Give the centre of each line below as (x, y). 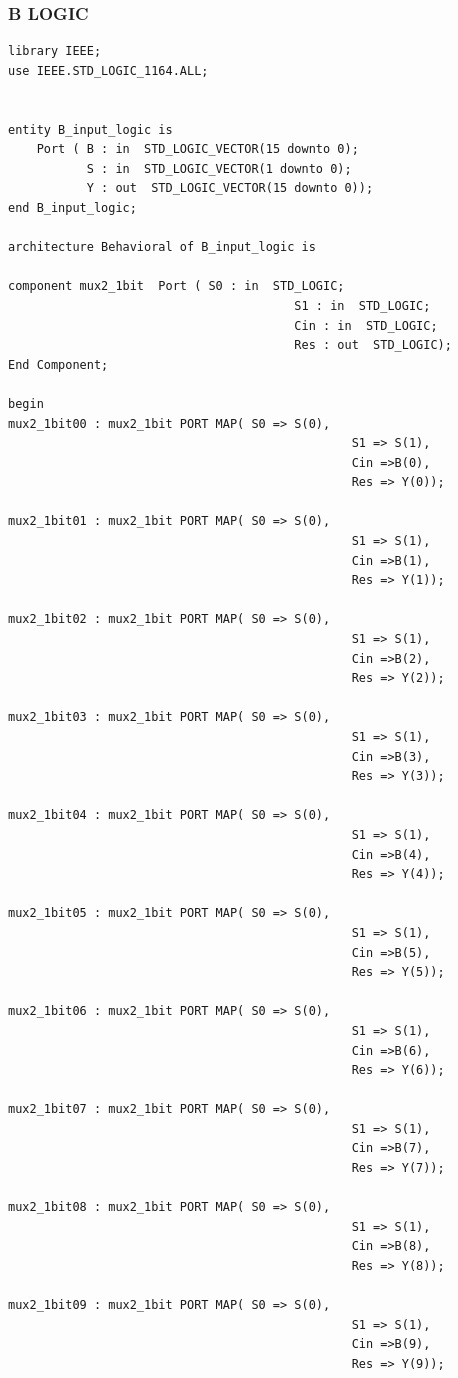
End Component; (58, 364)
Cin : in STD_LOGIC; (366, 325)
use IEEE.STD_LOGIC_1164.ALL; (108, 70)
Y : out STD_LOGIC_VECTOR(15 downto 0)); (230, 188)
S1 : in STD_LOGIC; (362, 305)
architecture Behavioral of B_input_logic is (162, 247)
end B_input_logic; (72, 207)
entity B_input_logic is (90, 129)
